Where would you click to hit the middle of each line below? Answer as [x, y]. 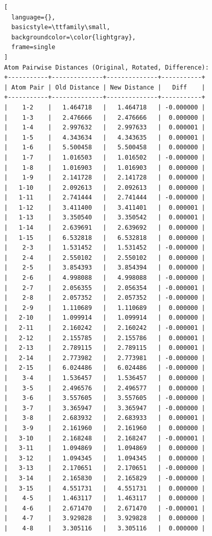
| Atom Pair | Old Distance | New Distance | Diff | [105, 87]
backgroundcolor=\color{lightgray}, [74, 37]
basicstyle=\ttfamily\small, [61, 27]
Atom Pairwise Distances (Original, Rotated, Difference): [107, 67]
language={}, [33, 17]
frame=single [33, 47]
